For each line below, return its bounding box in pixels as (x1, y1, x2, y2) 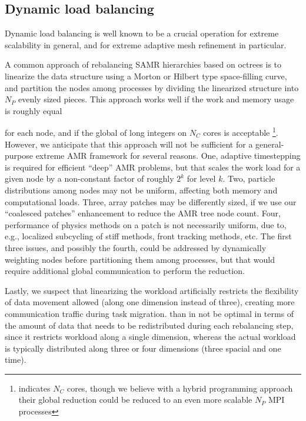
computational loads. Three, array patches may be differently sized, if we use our (5, 195, 297, 208)
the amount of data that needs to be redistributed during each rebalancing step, (5, 319, 294, 331)
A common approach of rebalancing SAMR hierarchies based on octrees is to (5, 58, 282, 71)
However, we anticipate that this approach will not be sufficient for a (5, 138, 253, 150)
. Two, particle (222, 172, 275, 185)
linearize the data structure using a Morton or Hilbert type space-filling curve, (5, 69, 287, 82)
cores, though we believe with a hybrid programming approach (66, 382, 293, 394)
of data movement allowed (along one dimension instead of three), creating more (5, 296, 295, 308)
